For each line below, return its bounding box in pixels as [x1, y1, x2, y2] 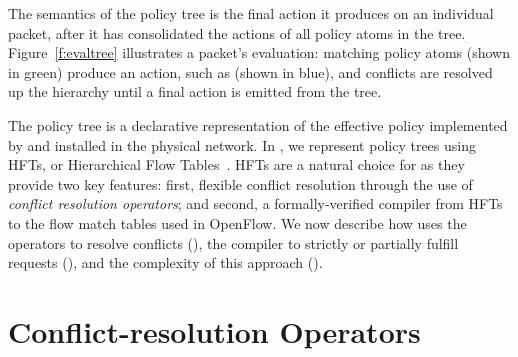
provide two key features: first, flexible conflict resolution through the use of [8, 173, 473, 194]
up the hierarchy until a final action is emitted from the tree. [8, 81, 382, 102]
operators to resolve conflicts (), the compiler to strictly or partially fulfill [8, 232, 459, 253]
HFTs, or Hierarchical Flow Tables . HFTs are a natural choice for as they [8, 154, 465, 175]
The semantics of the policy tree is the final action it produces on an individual [8, 3, 494, 23]
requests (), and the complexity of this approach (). [8, 252, 323, 273]
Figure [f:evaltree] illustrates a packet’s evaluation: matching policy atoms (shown [8, 42, 510, 63]
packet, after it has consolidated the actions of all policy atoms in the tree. [8, 22, 466, 43]
